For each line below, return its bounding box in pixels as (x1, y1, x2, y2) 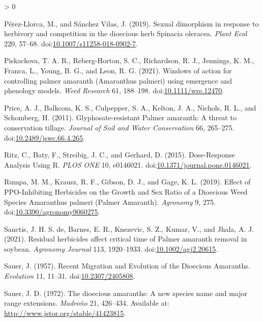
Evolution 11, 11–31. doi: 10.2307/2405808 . (4, 271, 135, 281)
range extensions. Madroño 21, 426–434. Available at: (4, 298, 169, 308)
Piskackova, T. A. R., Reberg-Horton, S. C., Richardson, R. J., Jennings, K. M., (4, 55, 254, 66)
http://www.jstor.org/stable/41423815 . (4, 307, 126, 318)
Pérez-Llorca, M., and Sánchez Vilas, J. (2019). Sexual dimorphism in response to (4, 18, 259, 29)
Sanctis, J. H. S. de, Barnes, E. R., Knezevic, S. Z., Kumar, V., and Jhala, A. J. (4, 223, 254, 234)
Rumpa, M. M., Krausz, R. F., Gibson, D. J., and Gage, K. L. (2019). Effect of (4, 176, 251, 187)
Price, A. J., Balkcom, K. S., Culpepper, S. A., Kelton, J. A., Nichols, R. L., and (4, 102, 256, 113)
